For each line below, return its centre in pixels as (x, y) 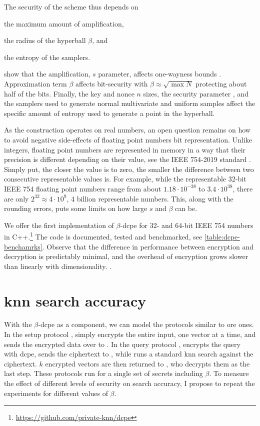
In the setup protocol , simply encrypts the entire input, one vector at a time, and (130, 334)
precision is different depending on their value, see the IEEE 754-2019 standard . (127, 159)
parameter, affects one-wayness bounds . (160, 74)
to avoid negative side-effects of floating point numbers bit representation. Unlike (128, 139)
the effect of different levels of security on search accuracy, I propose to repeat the (129, 383)
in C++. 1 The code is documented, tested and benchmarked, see (103, 236)
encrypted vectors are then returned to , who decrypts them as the (147, 363)
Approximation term (35, 83)
